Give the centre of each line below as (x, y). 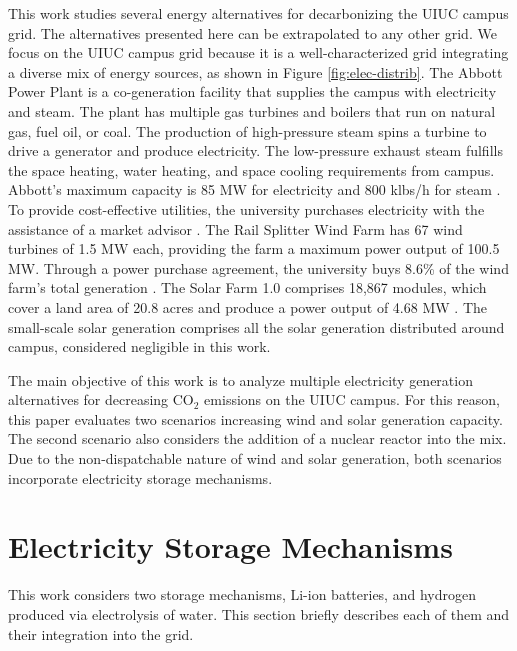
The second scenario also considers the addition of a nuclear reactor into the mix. (257, 438)
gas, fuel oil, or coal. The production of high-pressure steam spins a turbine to (247, 130)
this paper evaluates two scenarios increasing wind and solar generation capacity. (255, 418)
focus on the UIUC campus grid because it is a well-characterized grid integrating (258, 52)
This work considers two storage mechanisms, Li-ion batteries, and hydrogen (242, 594)
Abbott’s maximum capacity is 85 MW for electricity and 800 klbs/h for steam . (254, 189)
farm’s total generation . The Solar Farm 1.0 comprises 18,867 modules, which (247, 287)
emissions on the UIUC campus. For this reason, (352, 399)
